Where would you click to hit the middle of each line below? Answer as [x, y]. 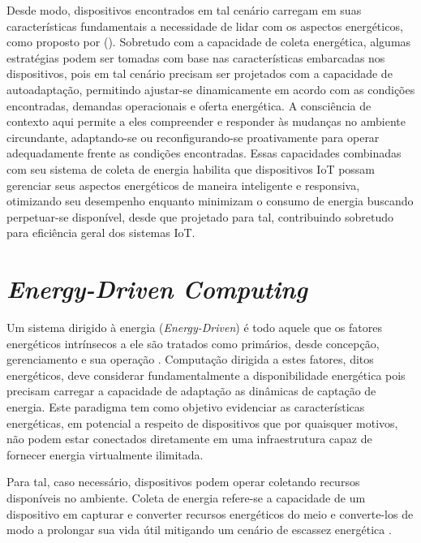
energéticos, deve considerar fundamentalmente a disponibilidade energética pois [206, 375]
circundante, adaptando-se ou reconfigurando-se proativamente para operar [193, 137]
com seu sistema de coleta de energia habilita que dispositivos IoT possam [191, 168]
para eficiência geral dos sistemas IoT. [101, 233]
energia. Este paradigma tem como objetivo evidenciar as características [186, 407]
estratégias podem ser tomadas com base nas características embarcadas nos [196, 57]
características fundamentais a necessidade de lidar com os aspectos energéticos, [205, 26]
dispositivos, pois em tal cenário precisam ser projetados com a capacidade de [200, 73]
